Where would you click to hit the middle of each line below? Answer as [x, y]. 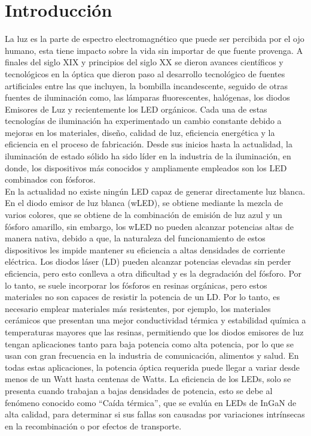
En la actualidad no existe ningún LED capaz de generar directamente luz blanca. [155, 191]
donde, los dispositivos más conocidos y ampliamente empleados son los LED [146, 167]
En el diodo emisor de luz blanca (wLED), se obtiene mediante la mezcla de [144, 203]
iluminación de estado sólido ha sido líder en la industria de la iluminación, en [148, 156]
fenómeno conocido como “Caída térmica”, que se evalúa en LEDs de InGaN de [151, 402]
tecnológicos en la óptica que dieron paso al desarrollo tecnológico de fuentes [145, 73]
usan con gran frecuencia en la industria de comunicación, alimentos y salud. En [152, 355]
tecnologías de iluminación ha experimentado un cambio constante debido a [143, 121]
